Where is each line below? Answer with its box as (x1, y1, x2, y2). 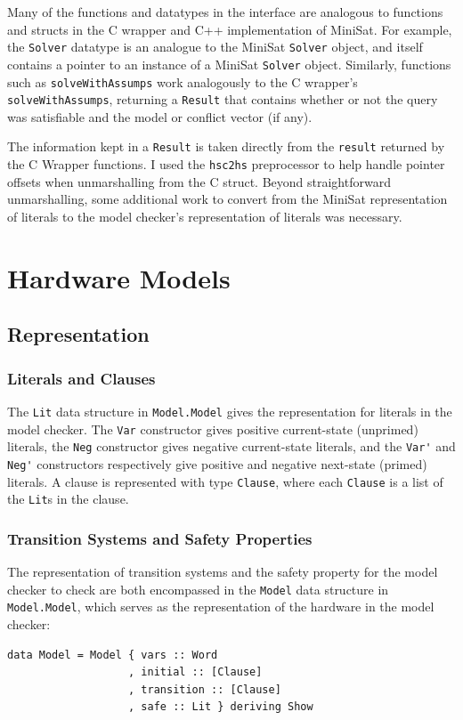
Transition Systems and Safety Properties (7, 527, 313, 549)
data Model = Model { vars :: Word (7, 648, 218, 661)
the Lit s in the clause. (7, 489, 129, 508)
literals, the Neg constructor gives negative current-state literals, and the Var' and (7, 437, 456, 456)
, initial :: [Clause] (128, 666, 263, 679)
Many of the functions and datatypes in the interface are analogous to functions (7, 3, 443, 20)
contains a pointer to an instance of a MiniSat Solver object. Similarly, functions (7, 54, 451, 73)
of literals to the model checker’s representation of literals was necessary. (7, 206, 402, 225)
